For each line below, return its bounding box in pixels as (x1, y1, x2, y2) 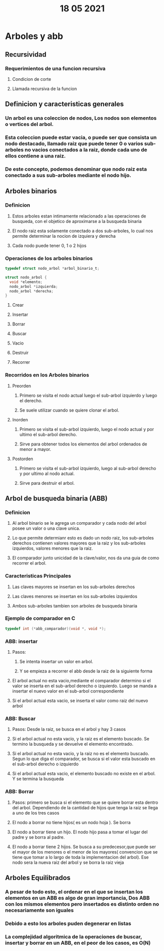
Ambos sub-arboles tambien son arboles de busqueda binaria (12, 602, 138, 608)
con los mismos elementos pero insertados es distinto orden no (5, 900, 159, 907)
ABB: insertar (5, 638, 38, 645)
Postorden (12, 456, 33, 462)
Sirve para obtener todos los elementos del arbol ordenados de (19, 441, 147, 447)
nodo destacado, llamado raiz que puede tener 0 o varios (5, 140, 143, 147)
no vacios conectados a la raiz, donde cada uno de (24, 146, 148, 153)
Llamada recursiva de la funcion (12, 86, 77, 92)
